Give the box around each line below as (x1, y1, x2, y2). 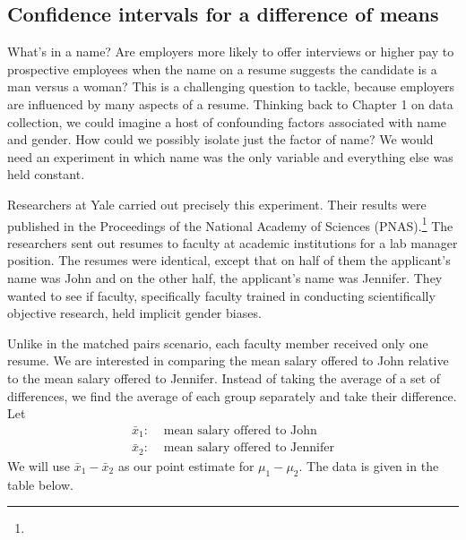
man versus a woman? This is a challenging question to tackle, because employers (7, 77, 455, 96)
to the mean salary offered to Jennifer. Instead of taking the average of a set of (7, 368, 441, 387)
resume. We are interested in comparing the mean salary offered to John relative (7, 351, 449, 370)
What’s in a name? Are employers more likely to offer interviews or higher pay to (7, 42, 454, 61)
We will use (7, 456, 71, 475)
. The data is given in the (298, 456, 439, 475)
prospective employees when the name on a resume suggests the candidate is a (7, 59, 437, 78)
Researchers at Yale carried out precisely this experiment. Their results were (7, 194, 427, 213)
